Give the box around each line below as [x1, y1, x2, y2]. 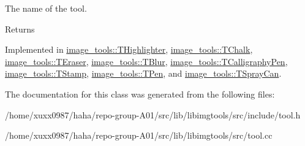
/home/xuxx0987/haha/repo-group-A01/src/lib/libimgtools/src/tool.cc [5, 129, 273, 142]
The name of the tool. [5, 2, 87, 14]
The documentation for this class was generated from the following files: [5, 87, 275, 100]
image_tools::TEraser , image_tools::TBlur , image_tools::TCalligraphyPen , [5, 55, 288, 67]
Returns [5, 22, 35, 35]
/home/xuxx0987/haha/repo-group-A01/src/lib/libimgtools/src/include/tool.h [5, 108, 301, 121]
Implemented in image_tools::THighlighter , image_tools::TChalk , [5, 43, 253, 56]
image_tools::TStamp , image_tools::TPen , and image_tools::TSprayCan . [5, 67, 282, 80]
